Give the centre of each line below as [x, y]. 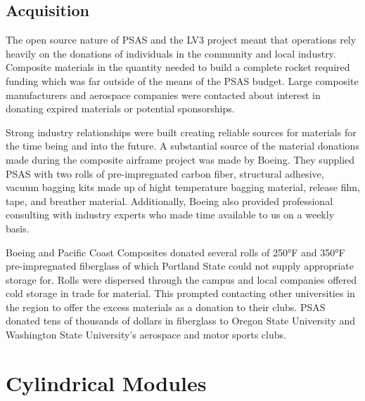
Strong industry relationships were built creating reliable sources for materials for [181, 132]
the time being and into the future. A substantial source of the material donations [182, 146]
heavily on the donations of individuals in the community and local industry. [171, 53]
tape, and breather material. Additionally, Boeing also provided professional [169, 200]
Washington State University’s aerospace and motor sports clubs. [146, 335]
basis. [18, 228]
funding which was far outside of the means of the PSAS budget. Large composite [182, 80]
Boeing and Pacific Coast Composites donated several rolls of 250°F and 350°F [175, 252]
